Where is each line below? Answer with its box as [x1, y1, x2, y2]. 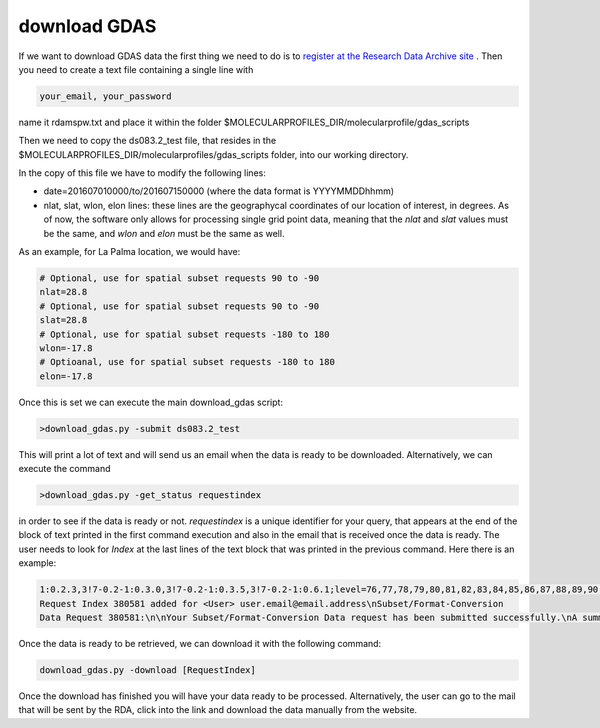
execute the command [18, 463, 111, 475]
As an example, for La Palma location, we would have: [18, 246, 241, 258]
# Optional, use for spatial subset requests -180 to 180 [39, 328, 330, 340]
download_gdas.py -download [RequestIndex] [39, 664, 257, 675]
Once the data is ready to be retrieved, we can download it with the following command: [18, 637, 382, 649]
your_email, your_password [39, 90, 172, 102]
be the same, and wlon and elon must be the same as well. [43, 227, 285, 239]
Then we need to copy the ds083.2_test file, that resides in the [18, 135, 277, 147]
